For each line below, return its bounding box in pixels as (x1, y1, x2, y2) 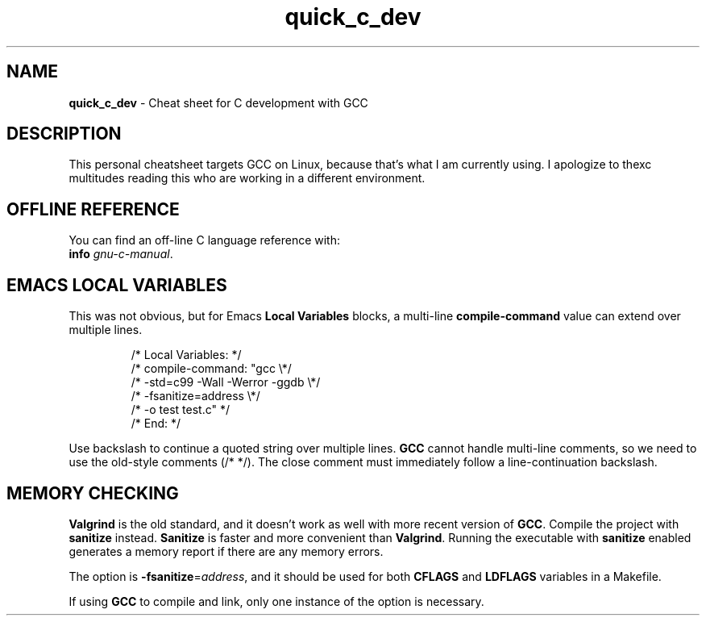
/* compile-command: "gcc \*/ (131, 361, 292, 376)
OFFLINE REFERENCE (6, 198, 180, 219)
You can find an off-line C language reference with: (69, 233, 341, 248)
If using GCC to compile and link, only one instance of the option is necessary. (69, 594, 484, 608)
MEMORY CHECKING (6, 482, 179, 503)
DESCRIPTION (6, 123, 122, 144)
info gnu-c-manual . (69, 247, 173, 261)
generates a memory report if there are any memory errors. (69, 544, 384, 558)
